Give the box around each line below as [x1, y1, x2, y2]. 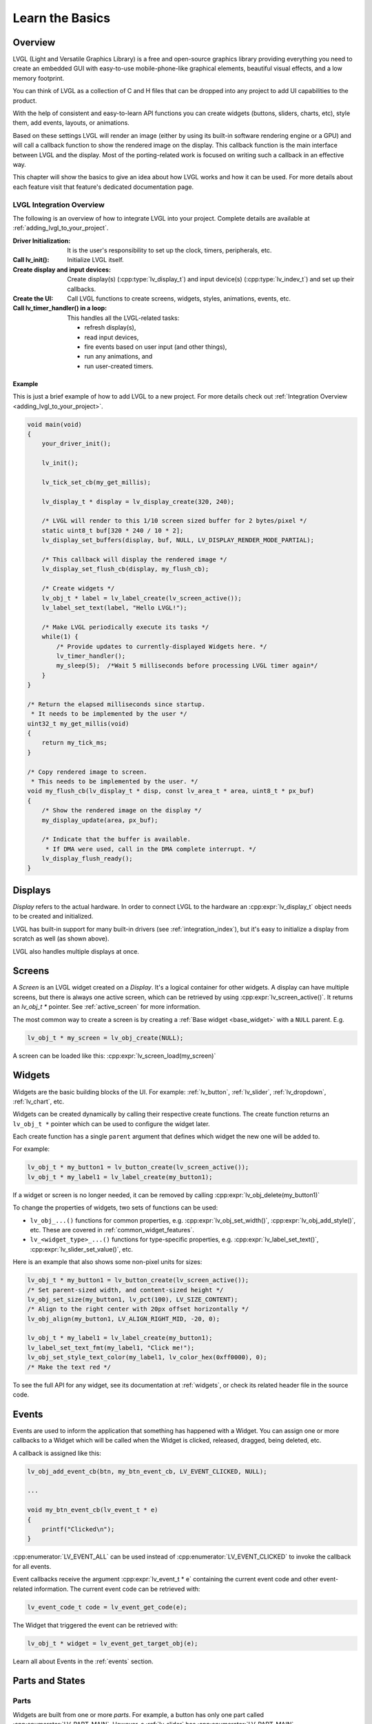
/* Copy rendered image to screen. [27, 768, 147, 776]
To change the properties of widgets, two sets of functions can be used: [12, 1203, 218, 1212]
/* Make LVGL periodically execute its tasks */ [41, 623, 209, 631]
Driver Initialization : [12, 237, 71, 245]
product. [12, 97, 37, 105]
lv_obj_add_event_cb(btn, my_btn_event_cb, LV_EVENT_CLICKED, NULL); [27, 1467, 267, 1475]
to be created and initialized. [12, 912, 94, 921]
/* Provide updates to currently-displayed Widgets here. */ [56, 642, 267, 650]
